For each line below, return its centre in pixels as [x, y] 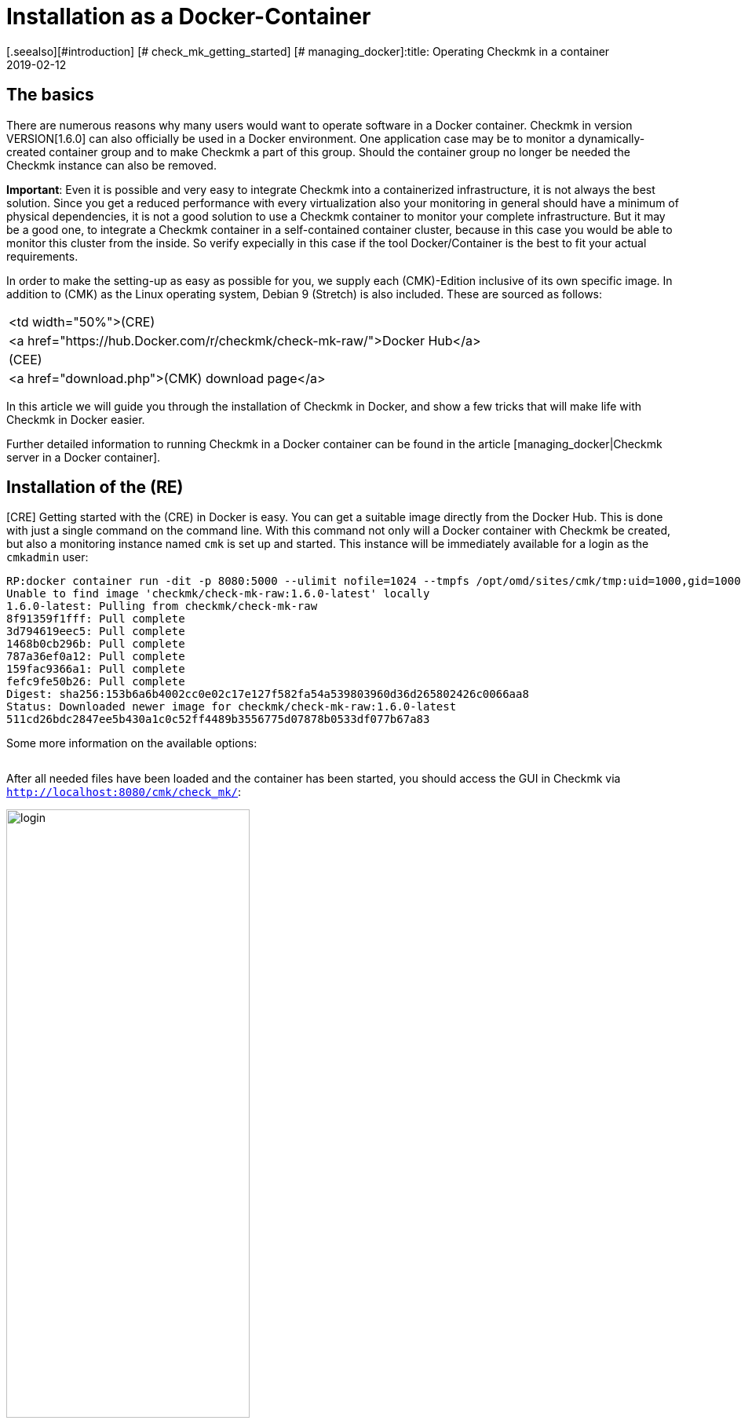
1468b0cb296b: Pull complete [96, 644]
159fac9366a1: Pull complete [96, 669]
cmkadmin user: [47, 557]
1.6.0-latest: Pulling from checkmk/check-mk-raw [162, 606]
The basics [50, 95]
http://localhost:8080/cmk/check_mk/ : [124, 792]
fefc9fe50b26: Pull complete [96, 682]
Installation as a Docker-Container [189, 16]
